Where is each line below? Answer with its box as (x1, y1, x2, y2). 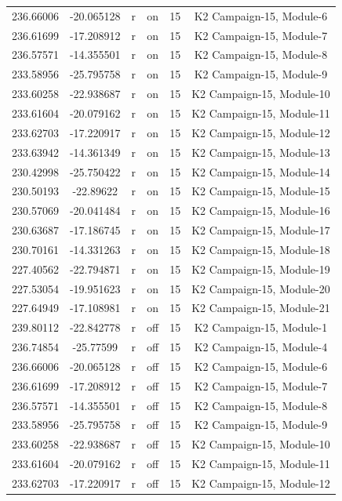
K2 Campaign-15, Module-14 (191, 163, 330, 180)
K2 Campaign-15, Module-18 (191, 241, 330, 257)
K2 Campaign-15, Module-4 (194, 339, 328, 355)
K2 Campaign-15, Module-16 (191, 202, 330, 219)
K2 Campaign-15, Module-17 (191, 222, 330, 238)
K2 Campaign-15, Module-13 (191, 143, 330, 160)
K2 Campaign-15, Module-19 (191, 260, 330, 277)
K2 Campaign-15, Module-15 (191, 183, 330, 199)
